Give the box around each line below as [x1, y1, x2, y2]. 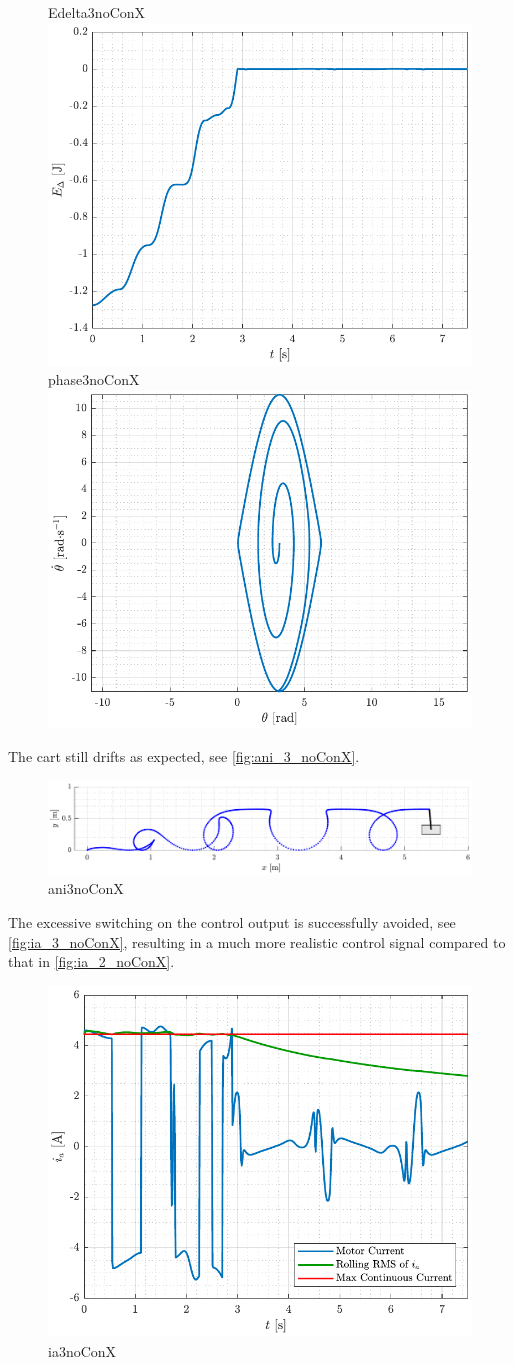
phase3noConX [48, 369, 140, 390]
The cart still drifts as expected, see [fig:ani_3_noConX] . [8, 746, 360, 767]
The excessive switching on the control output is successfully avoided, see [8, 912, 456, 933]
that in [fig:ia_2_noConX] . [8, 951, 175, 972]
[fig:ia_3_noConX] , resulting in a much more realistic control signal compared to [8, 931, 506, 952]
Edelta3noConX [48, 2, 146, 22]
